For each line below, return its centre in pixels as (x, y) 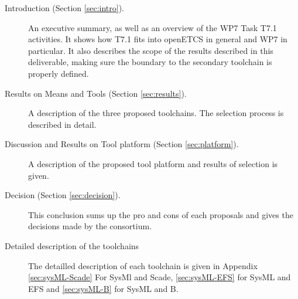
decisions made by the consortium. (90, 226)
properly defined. (59, 73)
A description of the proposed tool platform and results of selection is (153, 163)
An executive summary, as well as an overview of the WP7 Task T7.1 (153, 27)
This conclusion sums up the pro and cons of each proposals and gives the (161, 214)
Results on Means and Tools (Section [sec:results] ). (96, 93)
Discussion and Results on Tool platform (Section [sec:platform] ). (122, 144)
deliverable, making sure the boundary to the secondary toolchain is (150, 62)
